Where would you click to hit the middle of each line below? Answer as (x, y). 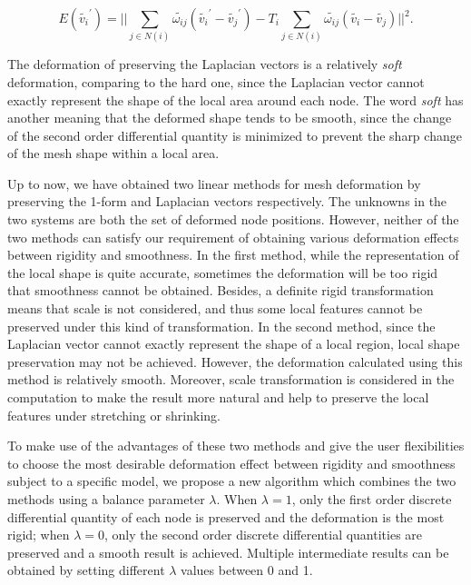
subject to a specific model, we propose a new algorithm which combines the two (232, 481)
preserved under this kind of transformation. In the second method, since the (221, 326)
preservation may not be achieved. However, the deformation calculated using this (235, 361)
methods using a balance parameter (106, 498)
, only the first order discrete (372, 498)
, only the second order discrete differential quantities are (264, 535)
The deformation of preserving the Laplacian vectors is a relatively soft (205, 64)
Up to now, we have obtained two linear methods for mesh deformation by (214, 183)
